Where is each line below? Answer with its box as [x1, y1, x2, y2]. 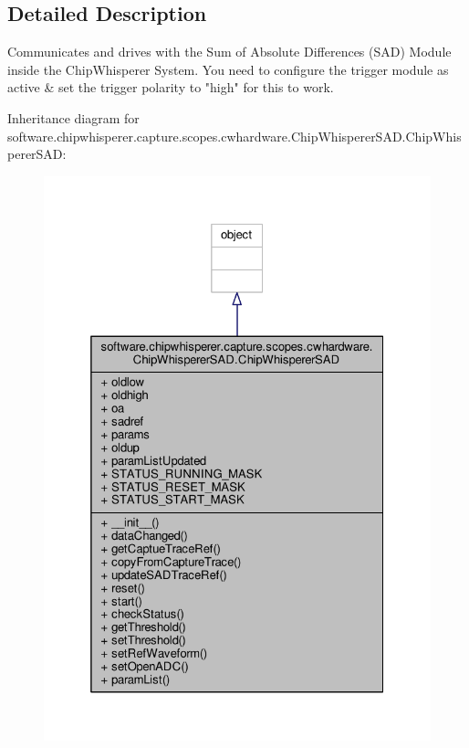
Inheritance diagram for [7, 108, 140, 127]
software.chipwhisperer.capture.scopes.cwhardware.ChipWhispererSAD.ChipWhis [7, 126, 462, 145]
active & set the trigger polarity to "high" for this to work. [7, 78, 334, 97]
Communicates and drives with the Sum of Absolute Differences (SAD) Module [7, 42, 452, 61]
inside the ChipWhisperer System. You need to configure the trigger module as [7, 59, 449, 79]
